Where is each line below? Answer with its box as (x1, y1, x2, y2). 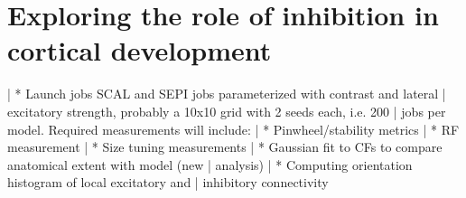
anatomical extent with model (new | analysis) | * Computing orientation (7, 155, 413, 174)
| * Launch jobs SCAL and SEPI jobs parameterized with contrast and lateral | (7, 84, 446, 103)
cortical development (7, 32, 272, 69)
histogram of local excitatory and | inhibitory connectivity (7, 173, 329, 192)
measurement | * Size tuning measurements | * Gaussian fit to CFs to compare (7, 137, 443, 156)
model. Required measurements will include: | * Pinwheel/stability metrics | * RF (7, 119, 460, 138)
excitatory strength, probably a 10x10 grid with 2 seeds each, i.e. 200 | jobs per (7, 101, 446, 120)
